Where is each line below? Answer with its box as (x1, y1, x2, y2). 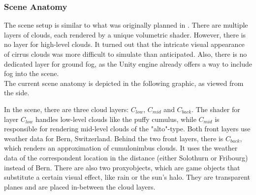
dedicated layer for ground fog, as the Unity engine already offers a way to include (4, 58, 252, 69)
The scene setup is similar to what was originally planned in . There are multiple (4, 20, 248, 30)
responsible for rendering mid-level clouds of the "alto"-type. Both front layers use (4, 123, 251, 134)
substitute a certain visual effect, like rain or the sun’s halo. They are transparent (4, 172, 251, 182)
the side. (4, 87, 30, 98)
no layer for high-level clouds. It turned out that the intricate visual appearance (4, 39, 245, 49)
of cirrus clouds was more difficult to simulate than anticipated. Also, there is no (4, 49, 247, 59)
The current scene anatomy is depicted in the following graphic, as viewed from (4, 78, 244, 88)
